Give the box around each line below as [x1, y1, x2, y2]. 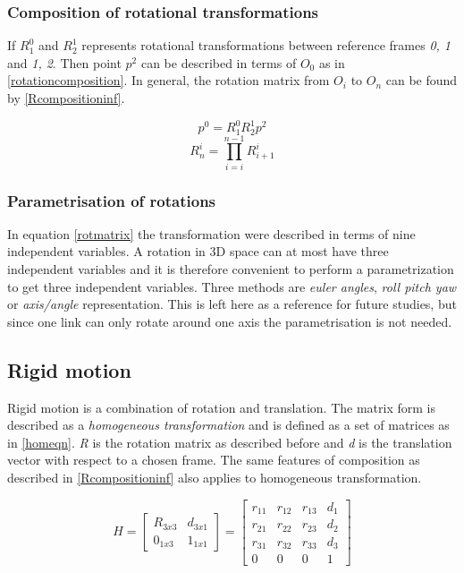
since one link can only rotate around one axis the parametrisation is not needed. [7, 312, 452, 330]
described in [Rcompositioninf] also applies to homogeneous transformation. [7, 468, 422, 487]
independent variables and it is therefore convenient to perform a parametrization [7, 260, 454, 278]
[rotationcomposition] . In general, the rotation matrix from [7, 71, 330, 90]
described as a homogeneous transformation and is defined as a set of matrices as [7, 415, 450, 434]
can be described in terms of [140, 53, 297, 72]
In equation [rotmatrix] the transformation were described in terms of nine [7, 224, 416, 243]
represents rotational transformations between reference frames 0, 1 [81, 36, 451, 55]
